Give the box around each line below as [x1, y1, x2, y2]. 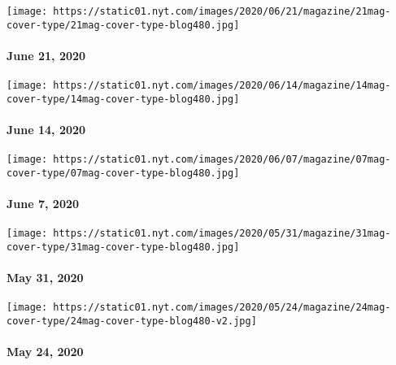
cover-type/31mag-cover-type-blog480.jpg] [7, 241, 240, 253]
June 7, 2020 [7, 195, 80, 212]
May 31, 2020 [7, 269, 84, 286]
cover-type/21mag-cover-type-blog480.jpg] [7, 19, 240, 31]
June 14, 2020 [7, 121, 86, 138]
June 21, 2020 [7, 46, 86, 63]
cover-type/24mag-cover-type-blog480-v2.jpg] [7, 315, 257, 328]
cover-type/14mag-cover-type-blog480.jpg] [7, 93, 240, 105]
